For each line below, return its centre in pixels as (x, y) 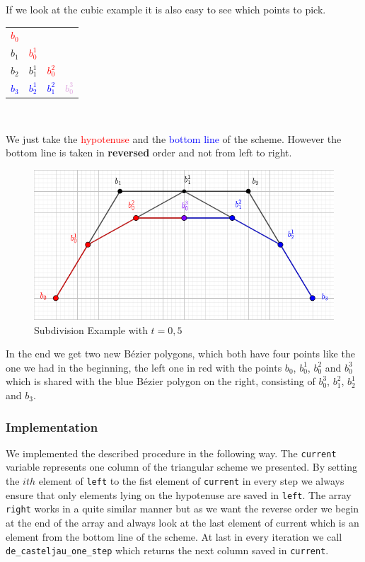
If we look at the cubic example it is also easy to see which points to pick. (166, 9)
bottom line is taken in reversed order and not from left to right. (149, 153)
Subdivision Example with (91, 329)
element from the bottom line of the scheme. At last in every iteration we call (174, 536)
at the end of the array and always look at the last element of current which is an (182, 523)
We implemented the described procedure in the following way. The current (171, 453)
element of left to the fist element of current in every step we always (191, 481)
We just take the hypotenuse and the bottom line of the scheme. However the (174, 138)
